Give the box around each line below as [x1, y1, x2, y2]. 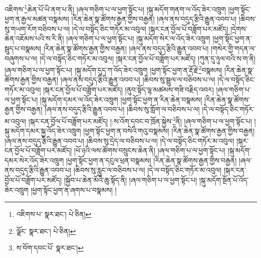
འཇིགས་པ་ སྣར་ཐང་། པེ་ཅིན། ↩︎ [16, 209, 92, 219]
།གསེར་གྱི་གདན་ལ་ [211, 43, 256, 54]
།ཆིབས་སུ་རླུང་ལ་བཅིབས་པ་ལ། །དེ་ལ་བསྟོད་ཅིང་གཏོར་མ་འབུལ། [73, 165, 222, 175]
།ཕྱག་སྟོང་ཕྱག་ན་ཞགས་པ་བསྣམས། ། [31, 184, 117, 195]
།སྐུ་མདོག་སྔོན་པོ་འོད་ [199, 175, 249, 185]
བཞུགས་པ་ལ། [5, 53, 38, 63]
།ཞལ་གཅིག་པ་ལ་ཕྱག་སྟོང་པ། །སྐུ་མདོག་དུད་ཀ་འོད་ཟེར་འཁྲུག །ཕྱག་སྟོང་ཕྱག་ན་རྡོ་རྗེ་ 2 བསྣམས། [5, 63, 222, 75]
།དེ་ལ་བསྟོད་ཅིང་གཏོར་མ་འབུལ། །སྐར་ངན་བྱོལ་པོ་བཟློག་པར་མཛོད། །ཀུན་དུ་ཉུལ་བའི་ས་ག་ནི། [40, 53, 255, 63]
